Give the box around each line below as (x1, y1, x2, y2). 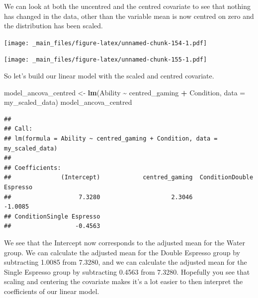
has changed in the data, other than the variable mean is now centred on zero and (4, 10, 254, 21)
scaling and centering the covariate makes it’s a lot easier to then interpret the (4, 276, 243, 287)
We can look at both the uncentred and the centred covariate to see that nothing (4, 1, 251, 11)
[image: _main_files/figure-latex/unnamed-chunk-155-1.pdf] (4, 56, 207, 64)
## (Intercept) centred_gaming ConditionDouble (4, 174, 254, 181)
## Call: (4, 125, 33, 133)
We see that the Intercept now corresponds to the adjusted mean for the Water (4, 237, 246, 247)
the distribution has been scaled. (4, 20, 103, 31)
